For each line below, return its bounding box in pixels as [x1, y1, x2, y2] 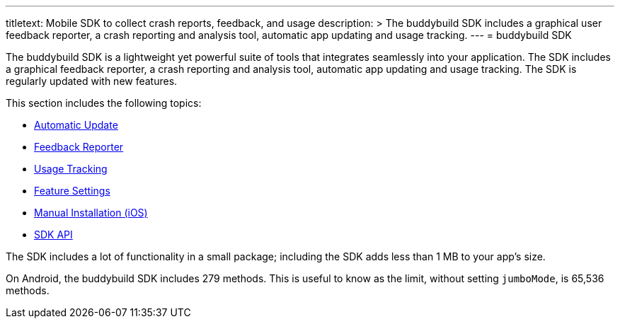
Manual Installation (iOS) [34, 207, 148, 219]
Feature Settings [34, 185, 110, 197]
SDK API [34, 228, 73, 241]
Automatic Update [34, 119, 118, 131]
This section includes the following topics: [6, 97, 202, 109]
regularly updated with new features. [6, 75, 178, 87]
